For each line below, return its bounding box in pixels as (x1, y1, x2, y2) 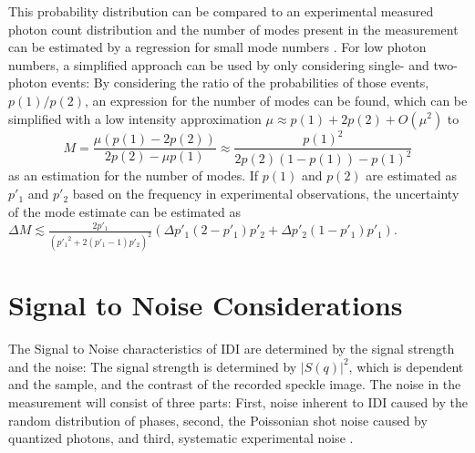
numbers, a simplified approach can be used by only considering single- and (8, 55, 429, 74)
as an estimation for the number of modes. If (8, 166, 259, 185)
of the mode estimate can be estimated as (8, 201, 241, 221)
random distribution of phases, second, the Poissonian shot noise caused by (8, 410, 428, 429)
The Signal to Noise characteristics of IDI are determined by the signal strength (8, 339, 455, 358)
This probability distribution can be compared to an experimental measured (8, 2, 434, 20)
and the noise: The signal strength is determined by (8, 356, 297, 376)
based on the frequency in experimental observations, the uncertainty (72, 184, 460, 203)
